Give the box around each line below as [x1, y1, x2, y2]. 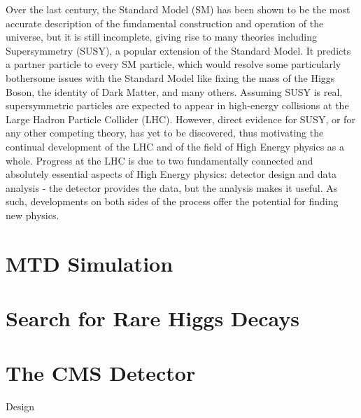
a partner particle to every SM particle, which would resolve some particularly [6, 57, 341, 71]
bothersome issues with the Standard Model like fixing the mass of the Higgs [6, 70, 335, 85]
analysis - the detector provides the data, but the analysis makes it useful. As [6, 180, 338, 195]
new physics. [6, 207, 59, 222]
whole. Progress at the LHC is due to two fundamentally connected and [6, 153, 313, 167]
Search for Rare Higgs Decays [6, 304, 300, 333]
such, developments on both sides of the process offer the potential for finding [6, 194, 339, 209]
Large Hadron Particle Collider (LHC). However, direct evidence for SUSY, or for [6, 111, 355, 126]
